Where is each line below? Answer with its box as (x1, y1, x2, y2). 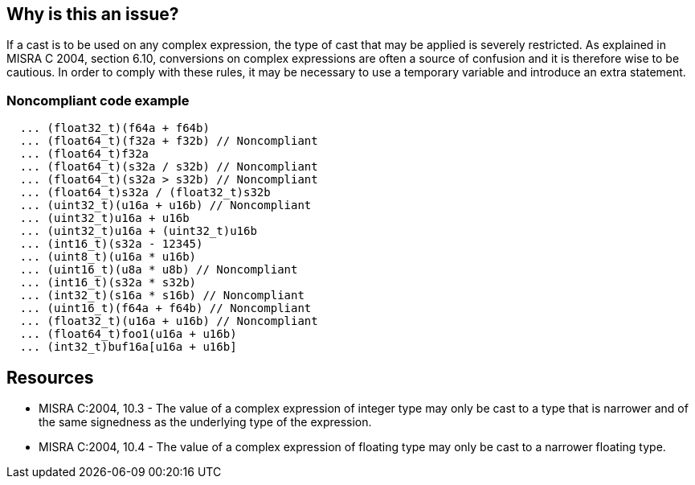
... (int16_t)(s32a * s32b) (19, 276, 197, 290)
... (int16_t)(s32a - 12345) (19, 237, 203, 251)
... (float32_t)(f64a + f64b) (19, 121, 210, 135)
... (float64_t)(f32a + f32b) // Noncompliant (19, 134, 318, 148)
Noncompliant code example (6, 92, 190, 109)
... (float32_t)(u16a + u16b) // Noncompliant (19, 314, 318, 328)
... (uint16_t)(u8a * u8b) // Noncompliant (19, 263, 298, 277)
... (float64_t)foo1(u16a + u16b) (19, 327, 237, 341)
